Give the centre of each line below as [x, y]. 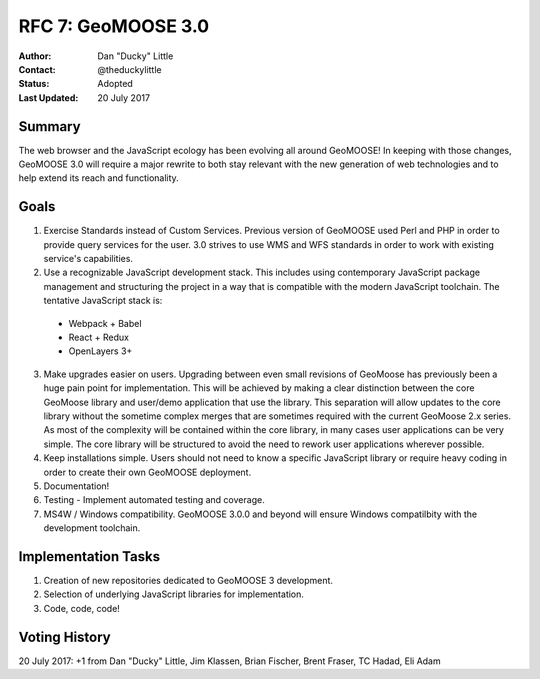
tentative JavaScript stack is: [103, 301]
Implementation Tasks [89, 556]
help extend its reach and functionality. [98, 178]
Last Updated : [48, 97]
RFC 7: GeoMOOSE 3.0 [114, 26]
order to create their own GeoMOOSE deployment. [147, 472]
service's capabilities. [88, 259]
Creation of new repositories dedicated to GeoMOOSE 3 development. [188, 581]
